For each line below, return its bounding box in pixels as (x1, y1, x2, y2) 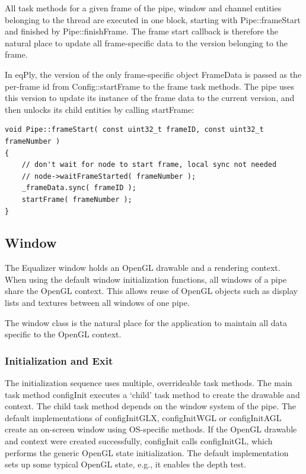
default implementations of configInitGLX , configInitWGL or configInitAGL (5, 411, 282, 424)
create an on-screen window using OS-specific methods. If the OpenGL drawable (5, 423, 297, 435)
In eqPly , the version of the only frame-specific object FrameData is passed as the (5, 68, 302, 80)
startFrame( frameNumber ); (21, 195, 132, 204)
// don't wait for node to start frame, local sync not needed (21, 160, 277, 169)
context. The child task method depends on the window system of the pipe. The (5, 400, 297, 412)
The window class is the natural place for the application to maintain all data (5, 316, 287, 328)
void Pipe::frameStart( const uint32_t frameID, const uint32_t (5, 125, 264, 134)
